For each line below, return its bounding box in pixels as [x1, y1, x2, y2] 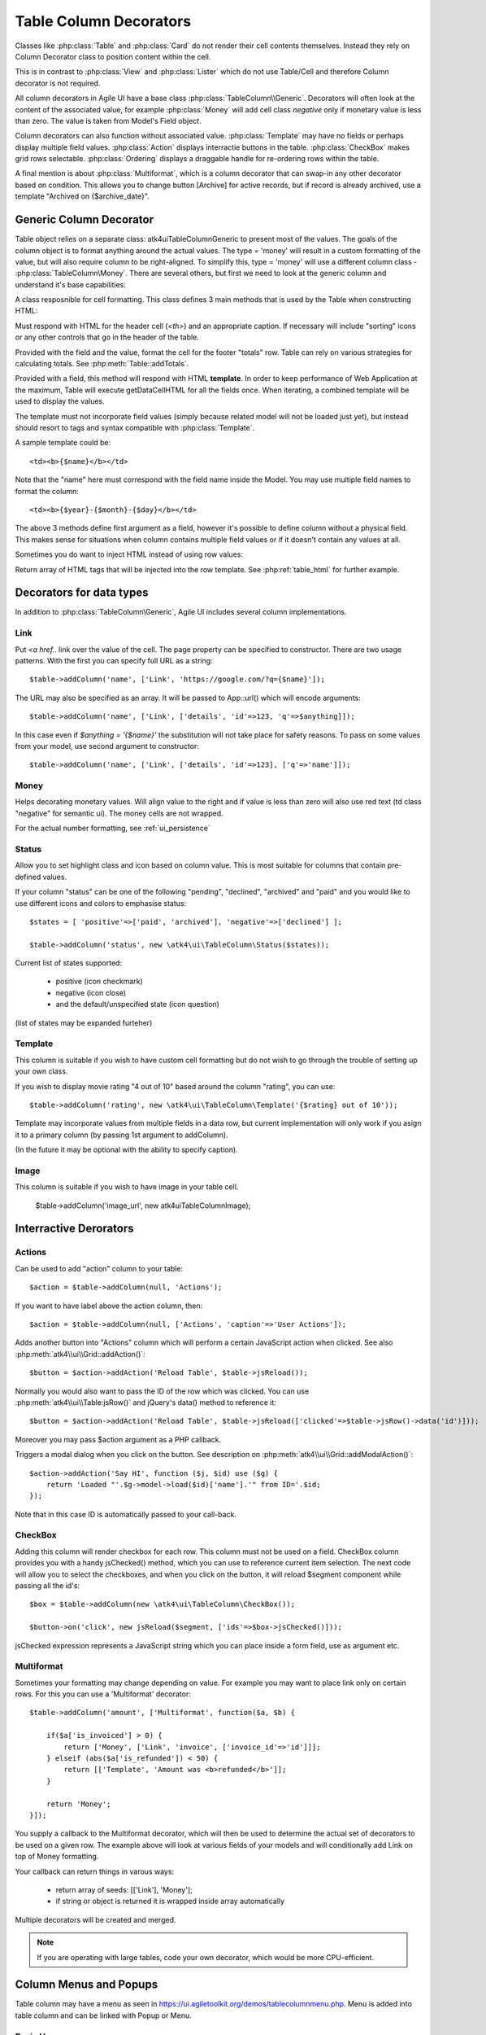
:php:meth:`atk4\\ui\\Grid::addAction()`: [15, 1349, 145, 1359]
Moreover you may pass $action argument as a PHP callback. [15, 1434, 222, 1444]
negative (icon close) [55, 987, 126, 997]
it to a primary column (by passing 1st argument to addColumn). [15, 1130, 228, 1140]
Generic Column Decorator [15, 212, 154, 227]
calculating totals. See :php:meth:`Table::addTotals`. [15, 359, 189, 369]
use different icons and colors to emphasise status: [15, 898, 187, 908]
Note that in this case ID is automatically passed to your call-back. [15, 1509, 237, 1519]
